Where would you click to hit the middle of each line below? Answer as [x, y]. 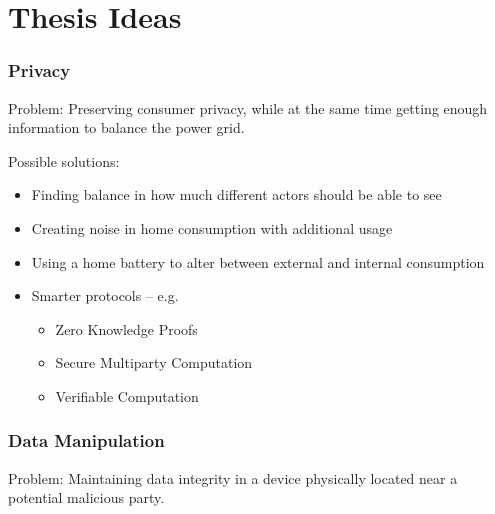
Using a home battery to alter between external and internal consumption [258, 261]
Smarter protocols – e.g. [105, 295]
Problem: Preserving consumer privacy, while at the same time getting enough [248, 107]
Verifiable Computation [127, 395]
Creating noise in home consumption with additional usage [212, 227]
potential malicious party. [86, 497]
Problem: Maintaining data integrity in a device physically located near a [233, 477]
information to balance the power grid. [126, 127]
